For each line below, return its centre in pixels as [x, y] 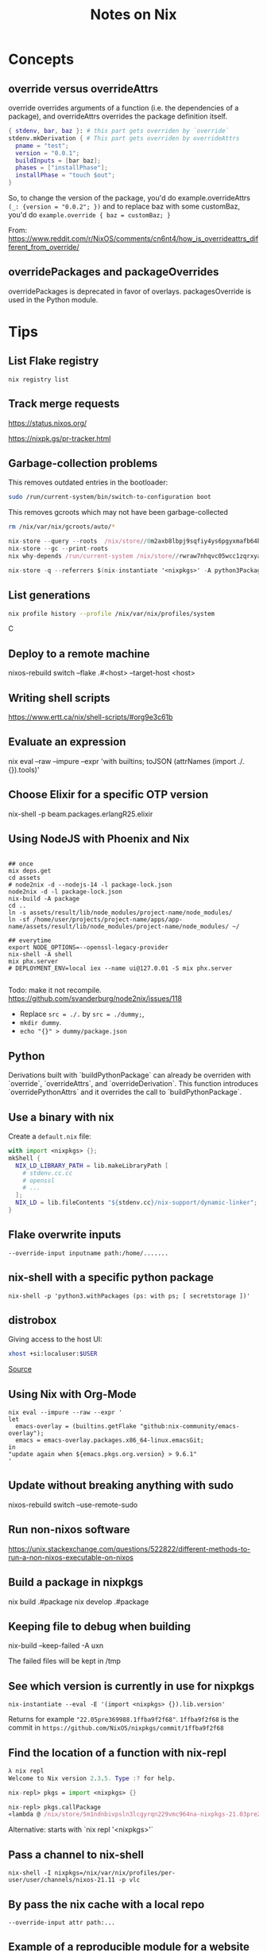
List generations [49, 596]
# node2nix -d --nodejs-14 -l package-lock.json [90, 885]
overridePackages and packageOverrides [114, 272]
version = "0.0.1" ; [48, 153]
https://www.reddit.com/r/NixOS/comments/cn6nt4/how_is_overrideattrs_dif [133, 239]
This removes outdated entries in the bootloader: [88, 482]
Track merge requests [64, 404]
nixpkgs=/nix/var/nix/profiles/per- [115, 1873]
